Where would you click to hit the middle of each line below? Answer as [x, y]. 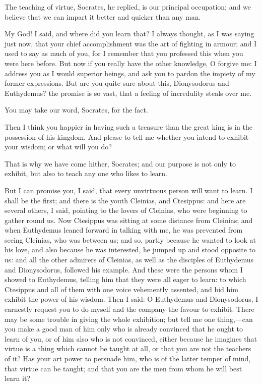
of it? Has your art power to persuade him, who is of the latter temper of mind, [128, 358]
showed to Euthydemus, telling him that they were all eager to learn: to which [125, 279]
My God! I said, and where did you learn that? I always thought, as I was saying [129, 34]
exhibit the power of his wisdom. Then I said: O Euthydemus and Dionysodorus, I [132, 299]
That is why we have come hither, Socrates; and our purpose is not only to [120, 163]
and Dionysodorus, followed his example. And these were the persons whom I [124, 269]
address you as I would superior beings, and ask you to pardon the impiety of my [130, 73]
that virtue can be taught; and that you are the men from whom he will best [123, 368]
